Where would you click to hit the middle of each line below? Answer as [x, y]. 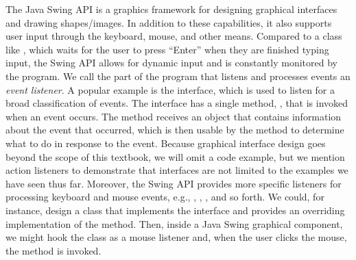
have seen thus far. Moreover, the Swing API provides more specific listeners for [174, 183]
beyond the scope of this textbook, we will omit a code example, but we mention [175, 156]
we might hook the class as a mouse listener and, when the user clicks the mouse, [176, 237]
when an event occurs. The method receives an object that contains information [174, 116]
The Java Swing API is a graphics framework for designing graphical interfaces [171, 9]
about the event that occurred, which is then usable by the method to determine [175, 130]
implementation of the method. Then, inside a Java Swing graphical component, [174, 223]
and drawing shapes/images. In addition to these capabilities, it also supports [169, 22]
